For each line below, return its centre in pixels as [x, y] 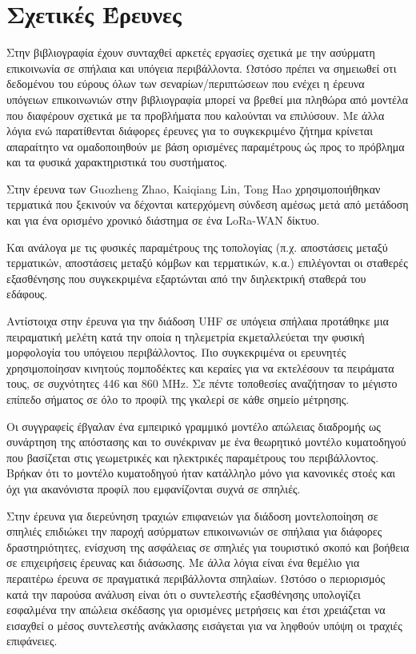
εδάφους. [27, 294]
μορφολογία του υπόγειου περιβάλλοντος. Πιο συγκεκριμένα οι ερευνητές [176, 352]
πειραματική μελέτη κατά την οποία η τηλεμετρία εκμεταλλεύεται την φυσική [186, 336]
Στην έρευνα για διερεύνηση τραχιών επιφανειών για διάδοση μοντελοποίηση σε [192, 515]
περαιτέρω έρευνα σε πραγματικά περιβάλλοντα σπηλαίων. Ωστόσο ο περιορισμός [196, 578]
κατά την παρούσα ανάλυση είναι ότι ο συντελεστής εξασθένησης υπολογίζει [184, 594]
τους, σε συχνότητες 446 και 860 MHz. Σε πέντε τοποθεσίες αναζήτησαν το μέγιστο [202, 383]
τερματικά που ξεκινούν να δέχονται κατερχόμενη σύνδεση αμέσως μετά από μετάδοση [208, 204]
